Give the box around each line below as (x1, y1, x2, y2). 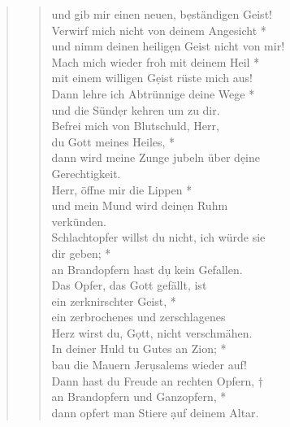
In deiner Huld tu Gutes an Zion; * (51, 340, 227, 357)
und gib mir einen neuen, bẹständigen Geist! (51, 6, 272, 22)
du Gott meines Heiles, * (51, 133, 175, 150)
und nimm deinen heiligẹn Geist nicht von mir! (51, 37, 285, 54)
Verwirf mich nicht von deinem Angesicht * (51, 21, 266, 38)
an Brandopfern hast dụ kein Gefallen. (51, 260, 243, 277)
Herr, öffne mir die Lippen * (51, 181, 193, 198)
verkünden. (51, 212, 106, 229)
